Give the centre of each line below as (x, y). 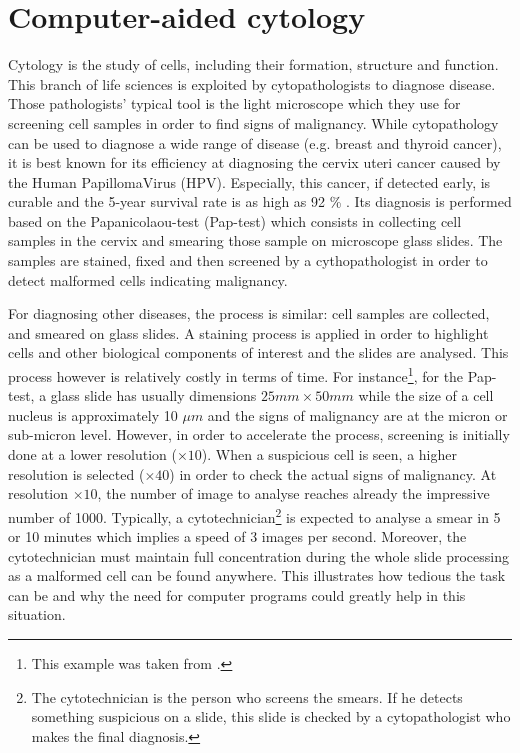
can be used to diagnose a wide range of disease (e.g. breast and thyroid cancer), (255, 142)
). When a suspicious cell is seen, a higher (329, 454)
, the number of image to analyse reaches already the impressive (293, 493)
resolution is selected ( (76, 473)
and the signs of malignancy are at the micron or (357, 414)
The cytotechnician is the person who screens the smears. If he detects (247, 696)
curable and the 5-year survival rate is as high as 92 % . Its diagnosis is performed (260, 201)
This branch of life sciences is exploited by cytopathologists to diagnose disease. (252, 83)
